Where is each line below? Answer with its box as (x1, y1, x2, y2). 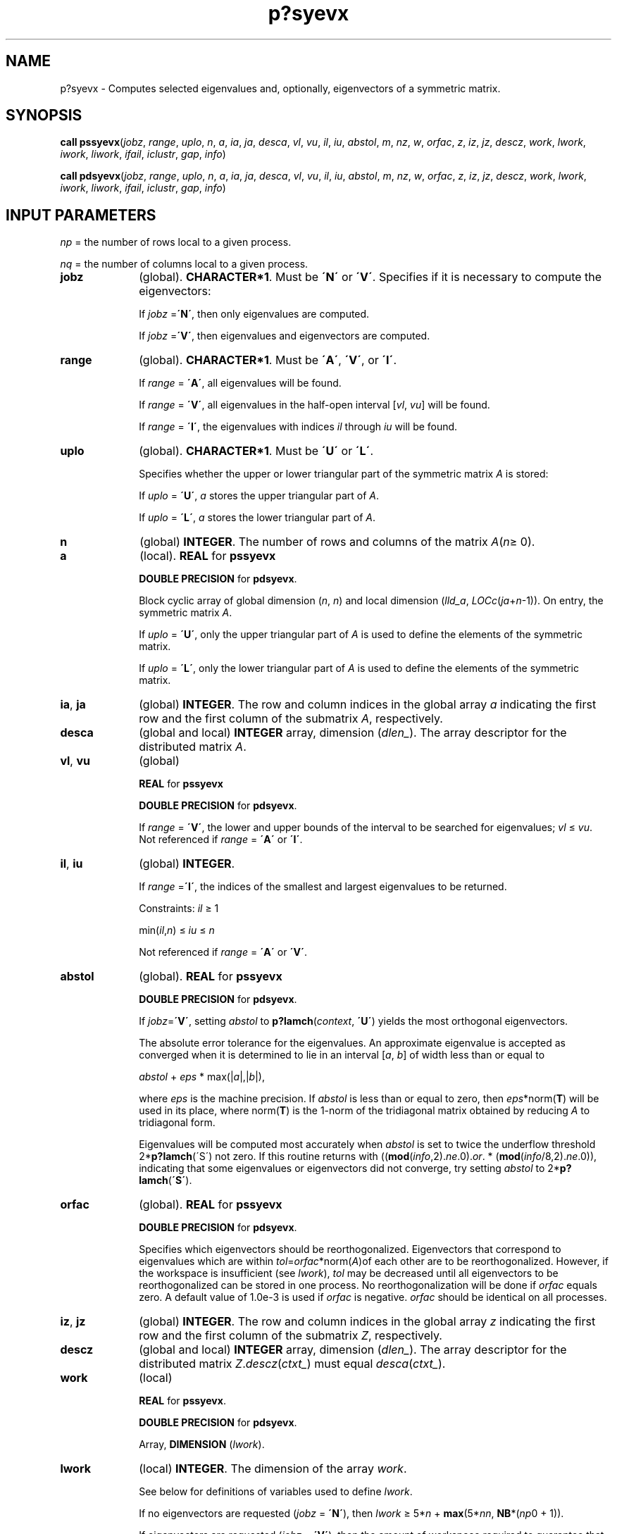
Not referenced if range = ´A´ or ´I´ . (139, 833, 303, 846)
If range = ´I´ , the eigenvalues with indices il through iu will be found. (139, 420, 458, 433)
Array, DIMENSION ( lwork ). (139, 1438, 265, 1451)
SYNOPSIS (6, 106, 82, 125)
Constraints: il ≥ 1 (139, 902, 219, 915)
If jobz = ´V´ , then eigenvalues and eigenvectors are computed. (139, 330, 430, 342)
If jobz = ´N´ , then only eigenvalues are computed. (139, 308, 370, 320)
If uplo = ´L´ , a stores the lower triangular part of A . (139, 511, 376, 524)
